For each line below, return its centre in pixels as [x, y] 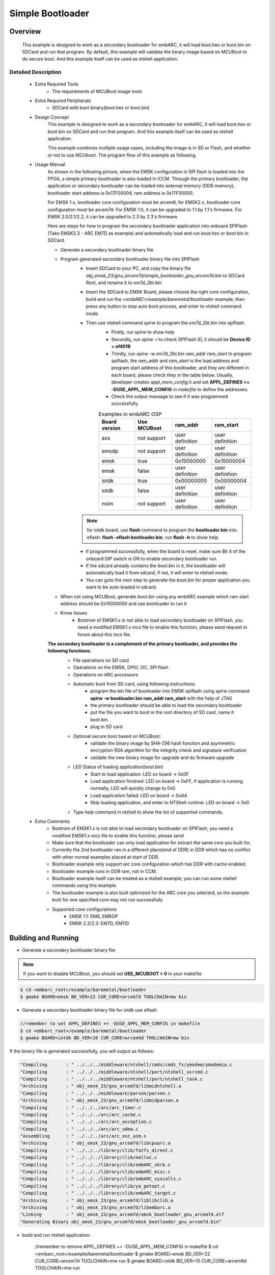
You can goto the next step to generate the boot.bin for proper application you [168, 580]
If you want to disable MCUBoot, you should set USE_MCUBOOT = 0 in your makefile [113, 974]
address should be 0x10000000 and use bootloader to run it [123, 603]
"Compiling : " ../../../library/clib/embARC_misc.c [95, 1172]
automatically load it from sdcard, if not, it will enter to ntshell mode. [157, 573]
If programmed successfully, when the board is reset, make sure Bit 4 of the [166, 551]
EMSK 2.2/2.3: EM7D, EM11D [99, 924]
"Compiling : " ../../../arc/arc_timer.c [80, 1107]
